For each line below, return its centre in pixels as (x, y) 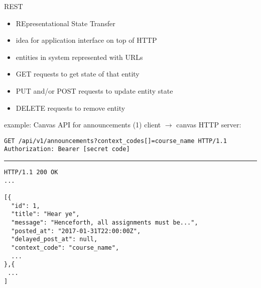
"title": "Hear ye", (45, 214)
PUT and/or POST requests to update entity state (94, 90)
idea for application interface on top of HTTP (86, 40)
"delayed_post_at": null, (54, 239)
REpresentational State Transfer (66, 23)
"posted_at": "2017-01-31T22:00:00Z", (76, 231)
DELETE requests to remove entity (71, 107)
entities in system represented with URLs (79, 57)
